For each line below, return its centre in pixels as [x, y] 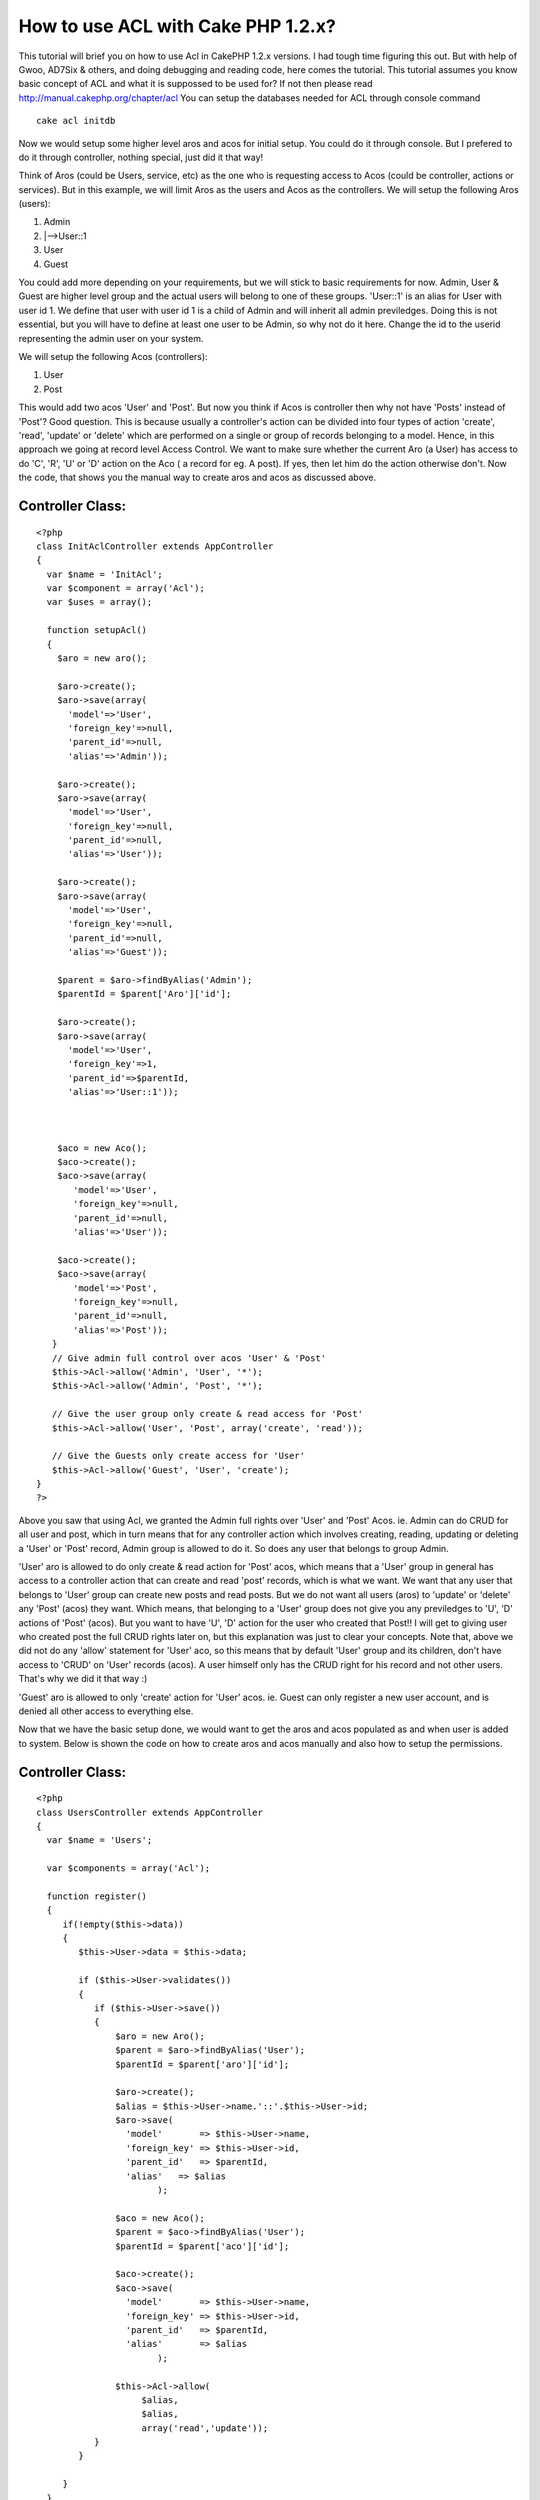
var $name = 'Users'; [99, 1840]
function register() [97, 1896]
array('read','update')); [205, 2428]
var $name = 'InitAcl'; [105, 574]
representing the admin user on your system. [111, 338]
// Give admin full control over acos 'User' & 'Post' [189, 1358]
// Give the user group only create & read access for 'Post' [207, 1414]
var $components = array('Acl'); [128, 1868]
